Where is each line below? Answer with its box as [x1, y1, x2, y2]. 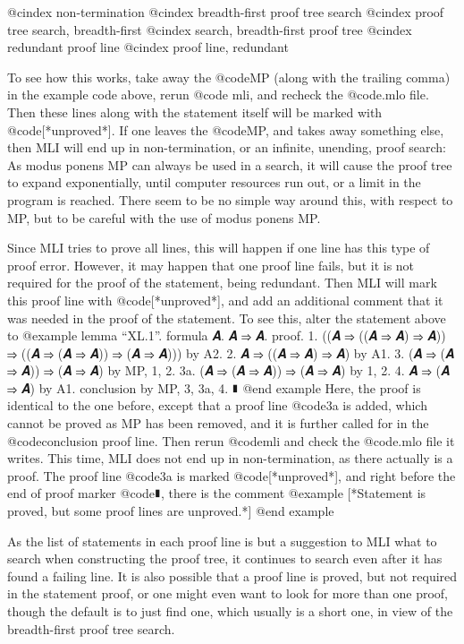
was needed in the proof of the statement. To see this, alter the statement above [7, 308, 446, 327]
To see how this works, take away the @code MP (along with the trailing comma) [7, 67, 451, 86]
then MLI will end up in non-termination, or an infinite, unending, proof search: [7, 138, 446, 157]
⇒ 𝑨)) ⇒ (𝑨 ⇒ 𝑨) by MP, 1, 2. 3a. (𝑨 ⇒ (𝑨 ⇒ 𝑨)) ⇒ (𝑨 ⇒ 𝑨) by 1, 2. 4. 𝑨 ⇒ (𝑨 [7, 361, 450, 380]
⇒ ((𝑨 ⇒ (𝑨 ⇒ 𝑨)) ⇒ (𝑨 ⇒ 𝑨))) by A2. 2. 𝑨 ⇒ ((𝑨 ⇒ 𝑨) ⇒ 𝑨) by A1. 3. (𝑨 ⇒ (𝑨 [7, 343, 454, 362]
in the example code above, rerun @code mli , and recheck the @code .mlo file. [7, 85, 429, 104]
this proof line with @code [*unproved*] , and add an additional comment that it [7, 290, 443, 309]
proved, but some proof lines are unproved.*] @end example [7, 502, 334, 520]
